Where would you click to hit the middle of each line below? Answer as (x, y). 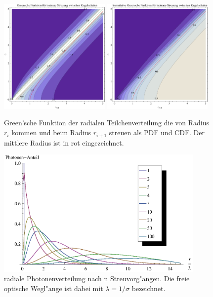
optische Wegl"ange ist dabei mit (54, 288)
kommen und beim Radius (51, 132)
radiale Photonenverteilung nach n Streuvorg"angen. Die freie (97, 278)
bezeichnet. (149, 288)
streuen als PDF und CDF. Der (157, 132)
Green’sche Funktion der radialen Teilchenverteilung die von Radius (107, 123)
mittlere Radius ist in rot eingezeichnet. (64, 142)
